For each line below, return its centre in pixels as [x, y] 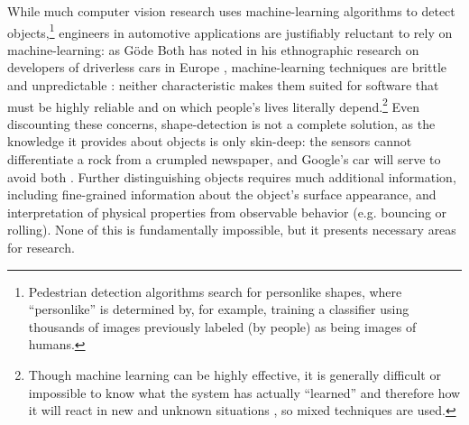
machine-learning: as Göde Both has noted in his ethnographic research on [213, 49]
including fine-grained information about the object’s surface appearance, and [222, 194]
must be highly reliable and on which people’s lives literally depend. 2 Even [214, 105]
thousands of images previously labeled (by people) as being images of [222, 326]
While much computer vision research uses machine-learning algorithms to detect [231, 11]
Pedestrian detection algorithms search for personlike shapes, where [215, 291]
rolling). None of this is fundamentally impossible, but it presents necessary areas [232, 230]
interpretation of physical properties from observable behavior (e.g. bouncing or [227, 212]
